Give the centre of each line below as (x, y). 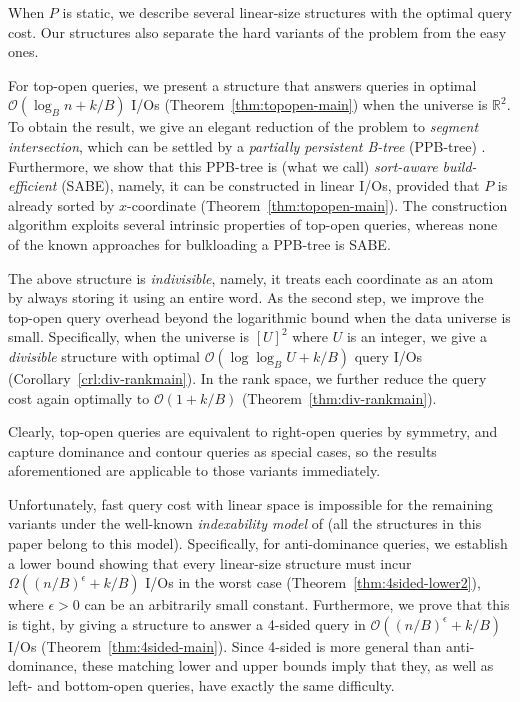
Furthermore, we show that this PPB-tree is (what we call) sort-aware (223, 165)
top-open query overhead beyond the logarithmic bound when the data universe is (259, 316)
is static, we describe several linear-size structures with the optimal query (287, 12)
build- (459, 165)
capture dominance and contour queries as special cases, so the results (222, 450)
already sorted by (61, 204)
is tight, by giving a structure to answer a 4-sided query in (187, 623)
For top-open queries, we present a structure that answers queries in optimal (242, 84)
